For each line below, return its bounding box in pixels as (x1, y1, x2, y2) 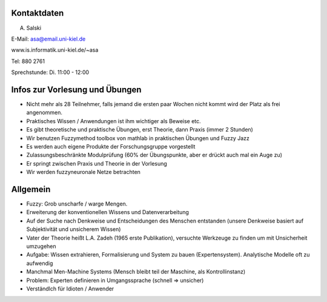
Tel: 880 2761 (11, 58, 45, 65)
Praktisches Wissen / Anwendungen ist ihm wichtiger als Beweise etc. (26, 117, 201, 124)
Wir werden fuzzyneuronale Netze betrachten (26, 169, 140, 176)
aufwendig (26, 260, 53, 267)
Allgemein (11, 184, 51, 194)
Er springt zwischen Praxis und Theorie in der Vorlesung (26, 159, 168, 167)
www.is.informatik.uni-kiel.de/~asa (11, 46, 99, 54)
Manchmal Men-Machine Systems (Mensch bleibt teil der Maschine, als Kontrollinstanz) (26, 268, 246, 275)
